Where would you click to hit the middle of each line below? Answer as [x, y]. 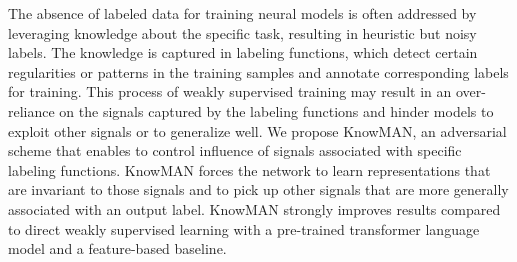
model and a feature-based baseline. [117, 248]
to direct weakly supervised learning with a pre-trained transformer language [244, 228]
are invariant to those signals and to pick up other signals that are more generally [258, 189]
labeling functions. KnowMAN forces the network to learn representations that [249, 169]
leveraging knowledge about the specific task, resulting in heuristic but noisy [242, 32]
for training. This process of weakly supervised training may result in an [230, 91]
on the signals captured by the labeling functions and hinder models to [276, 110]
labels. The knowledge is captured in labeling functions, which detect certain [243, 52]
